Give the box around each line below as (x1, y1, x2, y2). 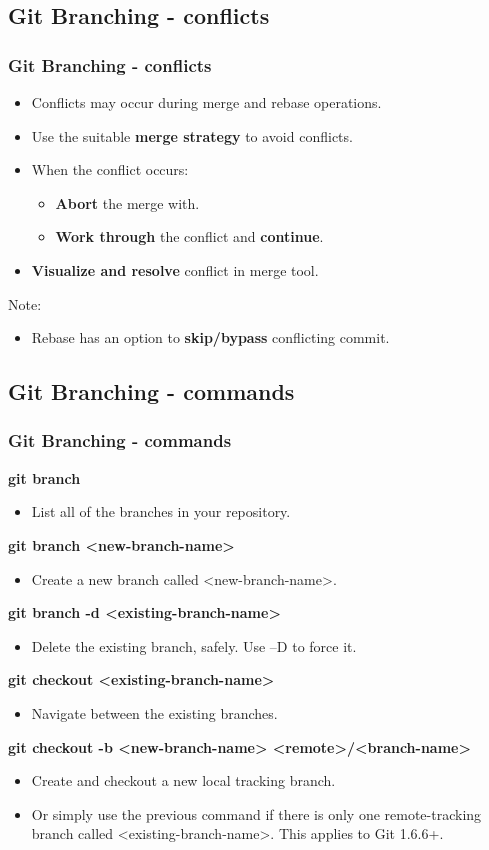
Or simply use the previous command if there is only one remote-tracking (31, 803, 482, 824)
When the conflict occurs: (31, 159, 189, 180)
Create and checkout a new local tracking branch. (31, 770, 336, 791)
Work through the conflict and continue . (55, 226, 324, 247)
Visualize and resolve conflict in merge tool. (31, 259, 319, 280)
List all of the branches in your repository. (31, 501, 291, 522)
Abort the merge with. (55, 192, 200, 213)
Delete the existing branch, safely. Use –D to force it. (31, 635, 357, 656)
